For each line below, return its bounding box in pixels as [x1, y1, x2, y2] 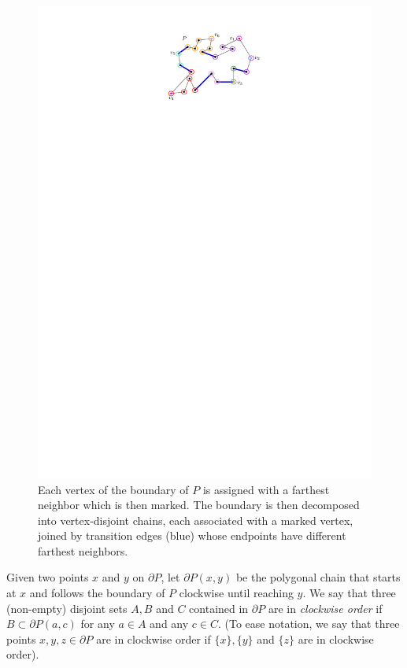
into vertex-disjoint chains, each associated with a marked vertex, [38, 511, 353, 528]
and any [150, 615, 189, 632]
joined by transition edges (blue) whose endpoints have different [38, 527, 346, 544]
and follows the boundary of [29, 585, 165, 601]
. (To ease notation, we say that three [217, 615, 400, 632]
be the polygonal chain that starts [235, 569, 401, 585]
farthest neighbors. [38, 542, 128, 559]
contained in [189, 600, 249, 616]
